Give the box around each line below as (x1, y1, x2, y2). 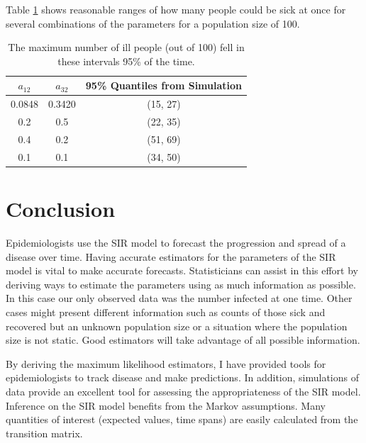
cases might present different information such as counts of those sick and (6, 304, 326, 319)
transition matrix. (6, 425, 83, 440)
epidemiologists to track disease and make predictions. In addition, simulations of (6, 370, 360, 385)
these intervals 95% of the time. (57, 53, 195, 68)
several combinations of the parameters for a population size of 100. (6, 16, 300, 30)
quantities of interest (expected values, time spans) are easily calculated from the (6, 412, 358, 427)
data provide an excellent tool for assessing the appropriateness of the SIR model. (6, 383, 361, 398)
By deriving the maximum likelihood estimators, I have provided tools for (6, 356, 326, 371)
